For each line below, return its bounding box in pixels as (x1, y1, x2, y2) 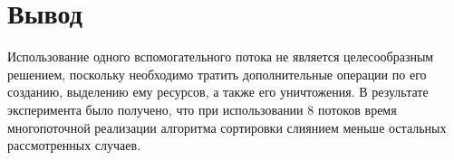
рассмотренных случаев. (7, 136, 141, 155)
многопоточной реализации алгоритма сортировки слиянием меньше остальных (7, 118, 447, 136)
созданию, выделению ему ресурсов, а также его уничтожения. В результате (7, 82, 429, 101)
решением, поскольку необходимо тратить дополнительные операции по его (7, 64, 427, 83)
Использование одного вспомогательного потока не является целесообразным (7, 47, 434, 66)
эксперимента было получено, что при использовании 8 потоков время (7, 99, 397, 118)
